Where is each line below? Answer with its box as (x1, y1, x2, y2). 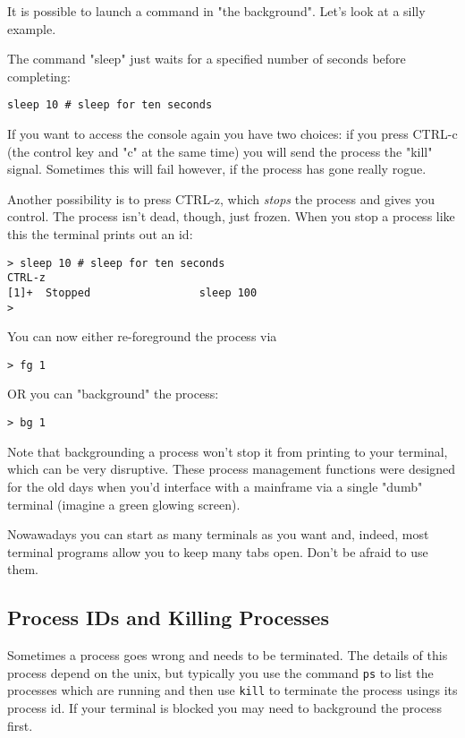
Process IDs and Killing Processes (7, 604, 329, 631)
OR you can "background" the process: (7, 384, 219, 403)
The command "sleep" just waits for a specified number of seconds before (7, 49, 406, 68)
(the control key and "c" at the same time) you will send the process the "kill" (7, 142, 433, 160)
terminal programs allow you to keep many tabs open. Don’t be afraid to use (7, 542, 428, 561)
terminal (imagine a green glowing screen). (7, 494, 241, 513)
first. (7, 716, 33, 734)
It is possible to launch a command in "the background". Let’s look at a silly (7, 2, 426, 20)
